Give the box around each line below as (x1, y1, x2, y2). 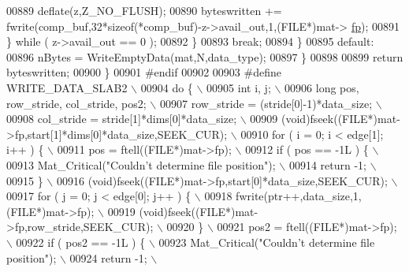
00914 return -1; (288, 156, 366, 173)
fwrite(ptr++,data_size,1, (236, 188, 362, 204)
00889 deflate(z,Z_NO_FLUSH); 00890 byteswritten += (6, 2, 282, 18)
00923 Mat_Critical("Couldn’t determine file (158, 233, 375, 250)
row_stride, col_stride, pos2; (6, 95, 147, 111)
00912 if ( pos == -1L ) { (245, 141, 369, 158)
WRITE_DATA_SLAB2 (6, 79, 128, 95)
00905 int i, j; (206, 79, 271, 95)
